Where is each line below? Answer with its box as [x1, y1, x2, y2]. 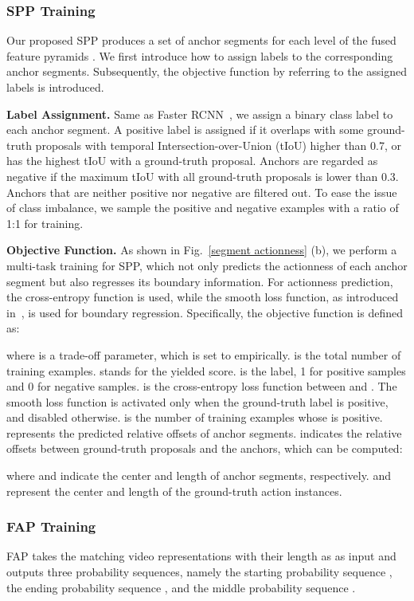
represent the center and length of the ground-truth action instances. [6, 482, 342, 499]
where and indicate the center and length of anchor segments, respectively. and [6, 467, 391, 484]
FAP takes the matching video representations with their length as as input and [6, 548, 396, 564]
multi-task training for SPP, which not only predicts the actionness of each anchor [6, 257, 408, 273]
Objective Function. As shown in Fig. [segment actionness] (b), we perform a [6, 242, 397, 258]
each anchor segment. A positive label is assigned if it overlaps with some [6, 121, 364, 138]
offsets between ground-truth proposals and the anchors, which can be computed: [6, 440, 403, 457]
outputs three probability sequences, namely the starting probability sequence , [6, 564, 393, 580]
